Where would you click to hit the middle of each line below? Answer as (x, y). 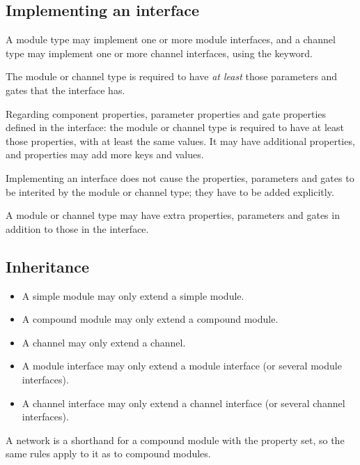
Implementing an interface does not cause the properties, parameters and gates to (180, 177)
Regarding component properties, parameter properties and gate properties (166, 113)
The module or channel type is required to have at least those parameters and (172, 76)
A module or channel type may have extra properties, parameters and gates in (173, 215)
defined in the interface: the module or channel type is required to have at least (175, 127)
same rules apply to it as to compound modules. (108, 453)
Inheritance (48, 266)
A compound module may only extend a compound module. (150, 319)
